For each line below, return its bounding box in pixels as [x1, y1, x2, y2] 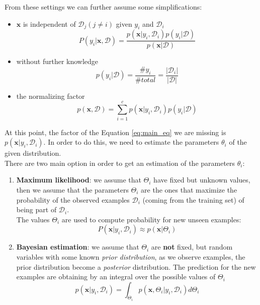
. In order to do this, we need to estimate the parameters [43, 137, 219, 147]
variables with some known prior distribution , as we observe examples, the [16, 251, 245, 262]
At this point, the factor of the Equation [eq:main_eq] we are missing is [5, 127, 226, 137]
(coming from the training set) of [142, 194, 244, 205]
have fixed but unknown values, [153, 174, 250, 185]
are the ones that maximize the [141, 184, 237, 195]
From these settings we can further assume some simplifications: [5, 2, 202, 12]
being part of [16, 204, 57, 215]
